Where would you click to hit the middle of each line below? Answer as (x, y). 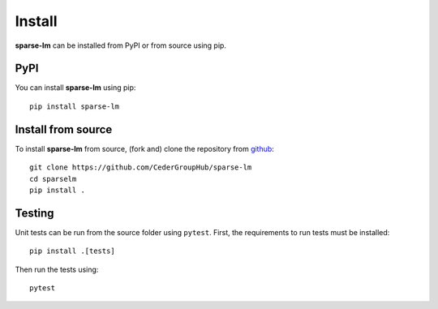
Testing (34, 213)
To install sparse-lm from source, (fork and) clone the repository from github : (145, 148)
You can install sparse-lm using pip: (75, 88)
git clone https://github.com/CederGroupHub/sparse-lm (141, 167)
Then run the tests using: (57, 269)
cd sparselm (53, 179)
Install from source (64, 129)
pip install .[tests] (72, 251)
